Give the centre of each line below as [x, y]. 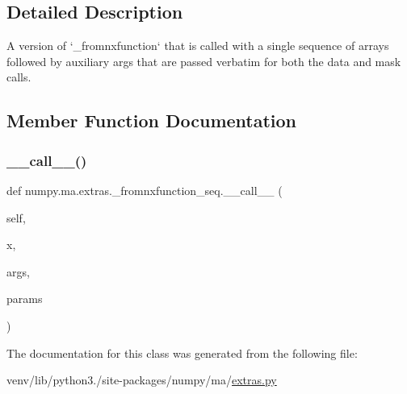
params [25, 299]
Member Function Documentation [152, 120]
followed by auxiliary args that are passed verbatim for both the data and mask [204, 61]
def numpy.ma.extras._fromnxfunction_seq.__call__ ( [145, 190]
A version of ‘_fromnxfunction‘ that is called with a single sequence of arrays [198, 46]
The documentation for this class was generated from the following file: [182, 353]
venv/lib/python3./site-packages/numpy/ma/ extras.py [142, 380]
